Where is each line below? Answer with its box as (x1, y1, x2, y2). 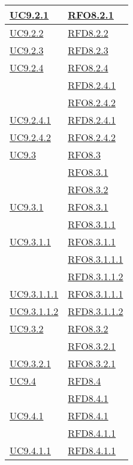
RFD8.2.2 (68, 26, 108, 40)
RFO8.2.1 (68, 8, 114, 22)
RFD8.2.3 (68, 43, 108, 57)
